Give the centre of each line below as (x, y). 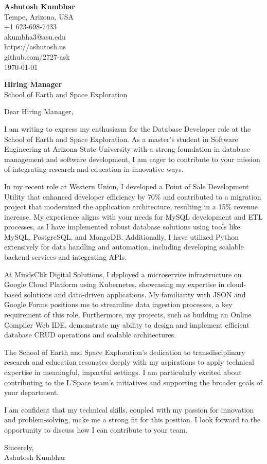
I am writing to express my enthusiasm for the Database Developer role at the (128, 128)
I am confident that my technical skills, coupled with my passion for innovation (129, 409)
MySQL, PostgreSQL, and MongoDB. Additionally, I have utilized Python (121, 236)
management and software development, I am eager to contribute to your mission (132, 159)
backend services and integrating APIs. (66, 257)
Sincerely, (19, 447)
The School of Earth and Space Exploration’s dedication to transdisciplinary (125, 352)
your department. (32, 392)
